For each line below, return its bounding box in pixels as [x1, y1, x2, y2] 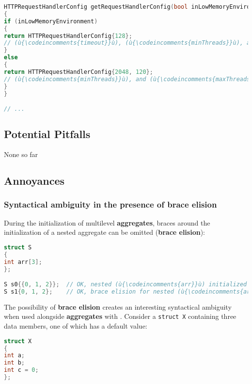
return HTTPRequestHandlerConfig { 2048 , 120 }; [4, 68, 153, 75]
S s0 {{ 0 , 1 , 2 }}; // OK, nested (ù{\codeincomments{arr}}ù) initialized [4, 281, 247, 288]
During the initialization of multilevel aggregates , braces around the [4, 217, 210, 227]
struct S [4, 244, 32, 251]
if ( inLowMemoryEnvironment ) [4, 17, 98, 25]
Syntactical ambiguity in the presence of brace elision [4, 198, 217, 210]
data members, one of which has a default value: [4, 321, 147, 331]
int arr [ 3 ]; [4, 258, 42, 265]
